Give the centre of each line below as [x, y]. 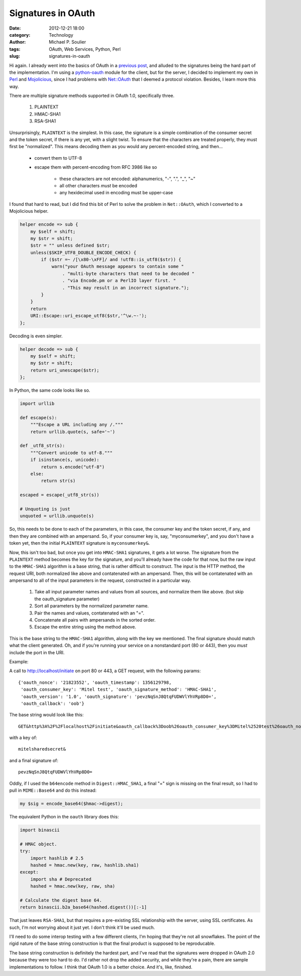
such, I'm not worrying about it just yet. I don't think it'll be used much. [82, 927]
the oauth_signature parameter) [67, 599]
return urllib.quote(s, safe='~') [73, 432]
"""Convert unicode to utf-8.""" [71, 453]
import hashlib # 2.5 [57, 858]
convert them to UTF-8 [58, 158]
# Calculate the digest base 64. [61, 900]
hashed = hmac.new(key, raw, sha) [73, 886]
